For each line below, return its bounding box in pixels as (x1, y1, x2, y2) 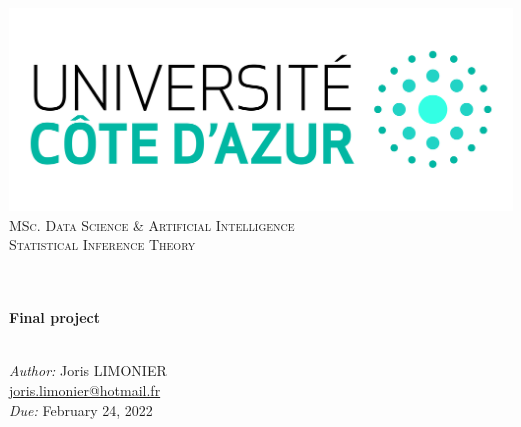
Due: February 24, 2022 (9, 399, 153, 420)
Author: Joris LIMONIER (9, 360, 167, 381)
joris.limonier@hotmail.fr (9, 380, 161, 401)
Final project (9, 307, 100, 328)
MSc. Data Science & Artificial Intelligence (9, 214, 295, 235)
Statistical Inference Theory (9, 234, 196, 255)
